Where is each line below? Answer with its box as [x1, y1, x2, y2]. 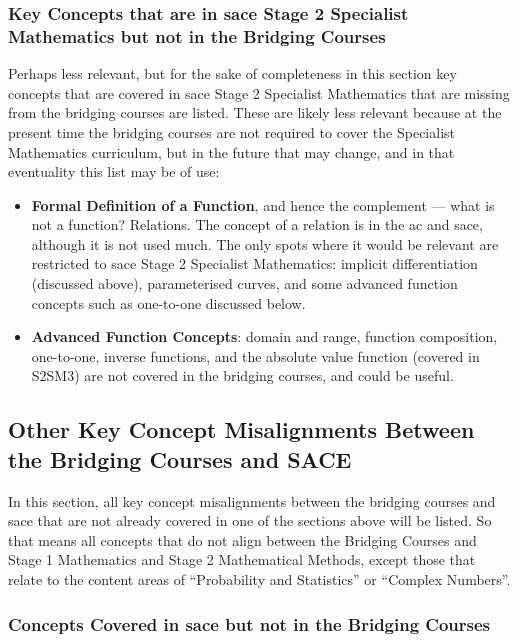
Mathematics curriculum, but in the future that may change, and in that [8, 141, 455, 162]
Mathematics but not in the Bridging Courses [8, 23, 386, 48]
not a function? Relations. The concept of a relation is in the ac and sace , [31, 214, 483, 235]
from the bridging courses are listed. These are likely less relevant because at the [8, 102, 502, 123]
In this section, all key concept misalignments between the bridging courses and [8, 490, 496, 511]
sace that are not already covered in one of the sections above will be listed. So [8, 510, 492, 531]
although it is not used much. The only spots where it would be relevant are [31, 233, 499, 254]
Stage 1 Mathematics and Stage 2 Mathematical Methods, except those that [8, 549, 476, 570]
